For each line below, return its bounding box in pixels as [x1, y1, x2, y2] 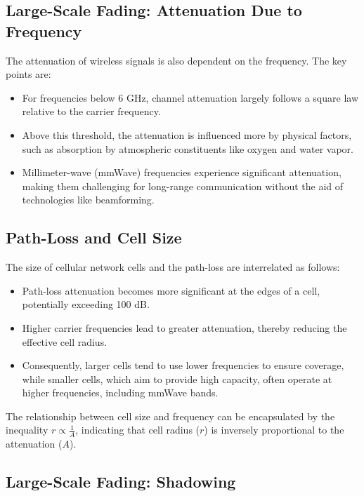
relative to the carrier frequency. [22, 104, 161, 119]
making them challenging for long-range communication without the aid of [22, 178, 344, 193]
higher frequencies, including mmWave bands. [22, 385, 219, 400]
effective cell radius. [22, 334, 108, 349]
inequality [6, 422, 48, 437]
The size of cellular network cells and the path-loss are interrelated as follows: [6, 260, 340, 274]
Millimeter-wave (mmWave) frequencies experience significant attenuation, [22, 165, 342, 180]
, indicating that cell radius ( [75, 422, 200, 437]
